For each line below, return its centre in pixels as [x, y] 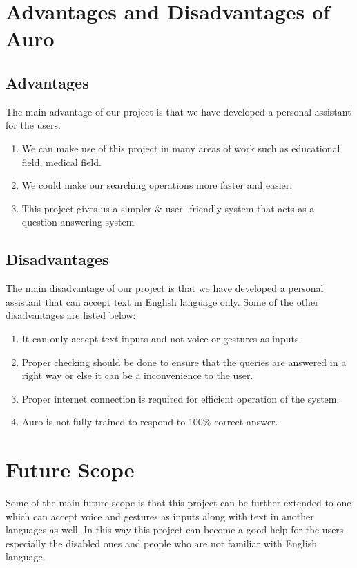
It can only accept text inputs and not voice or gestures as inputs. [162, 338]
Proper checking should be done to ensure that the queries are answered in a [184, 361]
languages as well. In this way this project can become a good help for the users [175, 530]
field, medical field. [61, 162]
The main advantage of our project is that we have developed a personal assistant [178, 111]
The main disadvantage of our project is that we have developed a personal [165, 288]
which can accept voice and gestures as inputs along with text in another [160, 516]
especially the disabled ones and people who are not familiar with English [161, 543]
